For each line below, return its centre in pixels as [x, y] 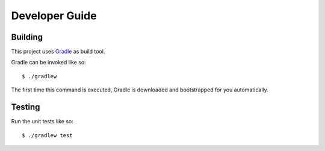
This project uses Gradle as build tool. [58, 52]
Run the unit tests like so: [42, 122]
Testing [26, 107]
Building [27, 37]
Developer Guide [54, 16]
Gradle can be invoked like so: [49, 63]
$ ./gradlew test [47, 135]
